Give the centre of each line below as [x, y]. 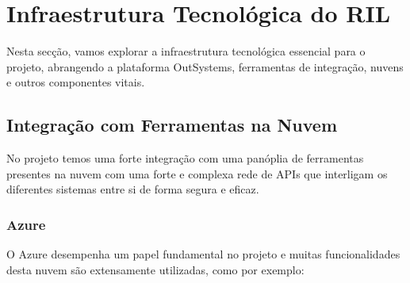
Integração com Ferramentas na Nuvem [172, 125]
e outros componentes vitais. [76, 82]
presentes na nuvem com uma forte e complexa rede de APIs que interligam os [197, 173]
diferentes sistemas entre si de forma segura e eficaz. [133, 189]
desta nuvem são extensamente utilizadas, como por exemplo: [155, 269]
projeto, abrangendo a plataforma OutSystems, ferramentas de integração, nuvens [205, 66]
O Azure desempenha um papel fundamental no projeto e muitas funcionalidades [203, 254]
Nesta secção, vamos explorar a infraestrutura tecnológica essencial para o [186, 51]
